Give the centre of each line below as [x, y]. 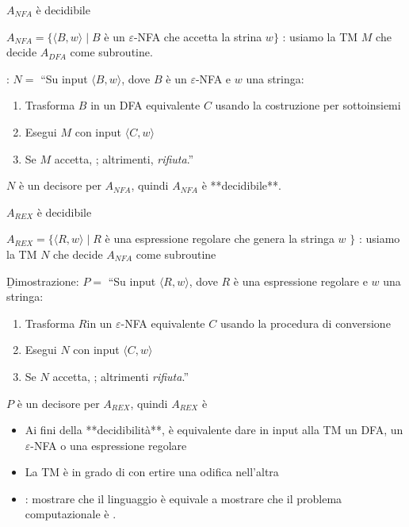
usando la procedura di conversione [305, 323]
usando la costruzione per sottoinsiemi [308, 105]
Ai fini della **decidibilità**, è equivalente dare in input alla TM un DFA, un [214, 430]
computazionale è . [71, 514]
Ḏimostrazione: [43, 281]
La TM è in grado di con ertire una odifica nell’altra [152, 472]
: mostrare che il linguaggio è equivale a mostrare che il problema [183, 498]
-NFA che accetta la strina [198, 36]
